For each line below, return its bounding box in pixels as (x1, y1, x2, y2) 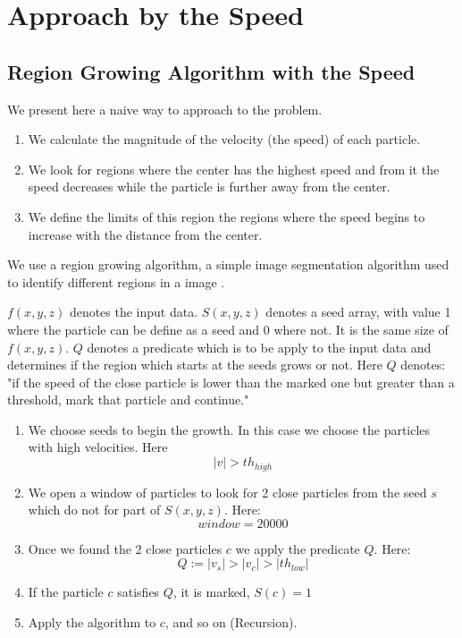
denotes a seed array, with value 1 (265, 302, 451, 321)
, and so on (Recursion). (164, 612, 298, 631)
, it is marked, (172, 583, 250, 601)
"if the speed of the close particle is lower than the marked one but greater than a (7, 372, 455, 391)
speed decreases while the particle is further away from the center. (28, 177, 391, 196)
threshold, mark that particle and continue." (7, 390, 249, 409)
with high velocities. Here (28, 438, 168, 456)
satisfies (117, 583, 160, 601)
